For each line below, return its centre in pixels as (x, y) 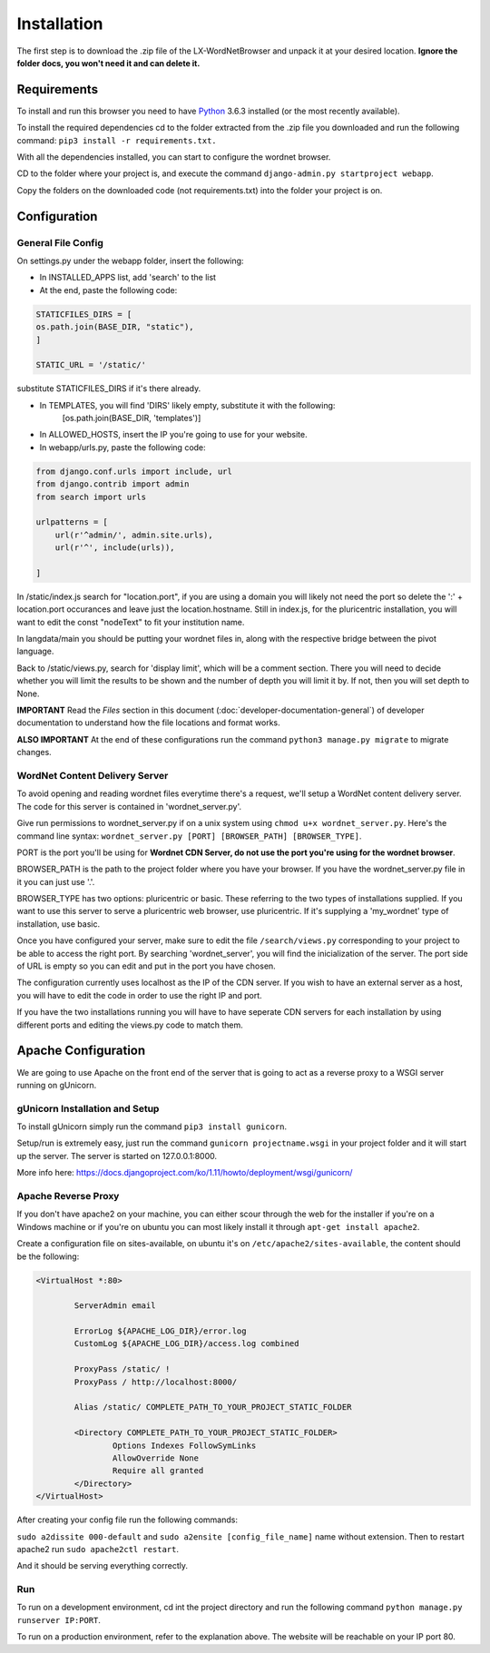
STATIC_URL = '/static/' (91, 365)
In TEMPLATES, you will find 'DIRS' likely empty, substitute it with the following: (187, 405)
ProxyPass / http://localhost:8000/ (156, 1382)
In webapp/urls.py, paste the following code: (122, 447)
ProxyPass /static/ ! (122, 1369)
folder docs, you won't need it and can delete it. (108, 63)
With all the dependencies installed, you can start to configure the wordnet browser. (174, 157)
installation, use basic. (58, 924)
